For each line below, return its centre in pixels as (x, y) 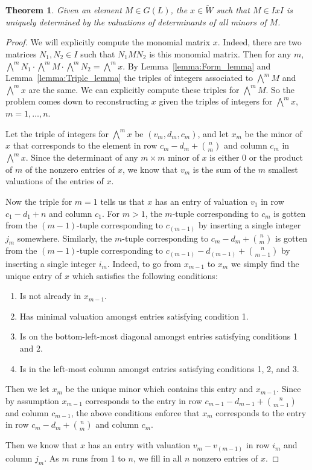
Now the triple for (39, 201)
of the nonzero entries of (70, 169)
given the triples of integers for (216, 101)
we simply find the (265, 263)
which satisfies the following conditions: (145, 275)
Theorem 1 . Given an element (64, 10)
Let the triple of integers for (57, 133)
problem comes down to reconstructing (77, 101)
